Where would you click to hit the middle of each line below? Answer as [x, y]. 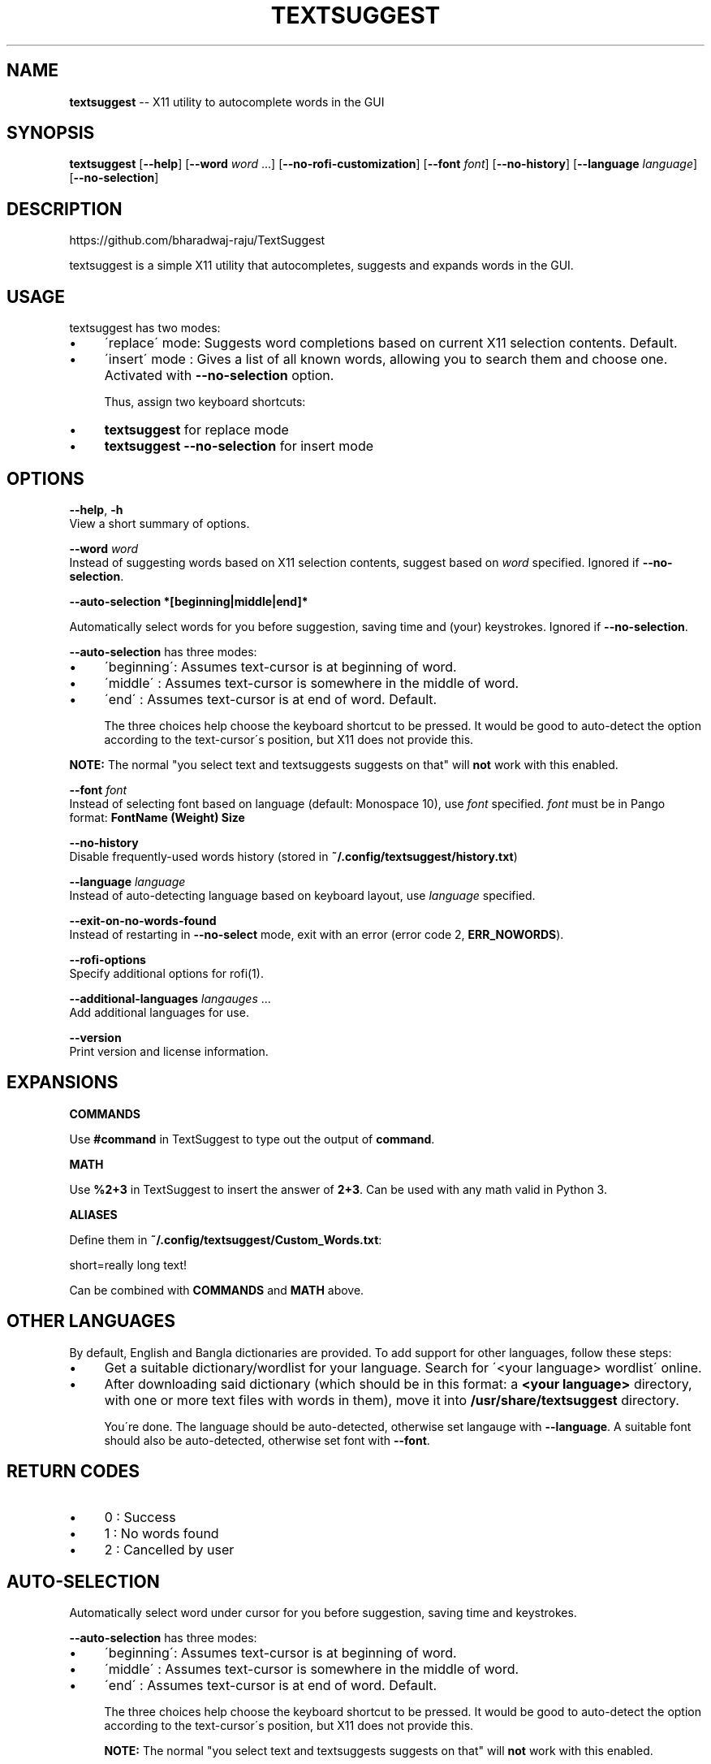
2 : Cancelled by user [169, 1549]
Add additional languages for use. [159, 1012]
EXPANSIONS [62, 1083]
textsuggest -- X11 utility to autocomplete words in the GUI [227, 102]
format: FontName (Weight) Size [157, 817]
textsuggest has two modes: [145, 328]
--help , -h [96, 509]
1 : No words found [162, 1533]
